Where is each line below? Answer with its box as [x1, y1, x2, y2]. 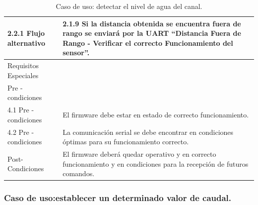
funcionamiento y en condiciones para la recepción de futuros [63, 158, 249, 169]
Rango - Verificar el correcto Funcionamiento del [63, 37, 233, 48]
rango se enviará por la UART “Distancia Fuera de [63, 28, 241, 38]
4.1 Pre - [7, 104, 34, 115]
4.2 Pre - [7, 126, 34, 137]
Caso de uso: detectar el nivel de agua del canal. [56, 1, 202, 11]
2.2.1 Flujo [7, 28, 45, 38]
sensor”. [63, 47, 90, 58]
